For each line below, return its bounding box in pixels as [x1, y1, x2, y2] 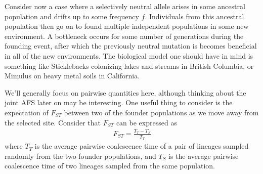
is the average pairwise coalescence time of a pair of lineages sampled [34, 141, 249, 151]
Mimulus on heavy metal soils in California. [5, 70, 140, 81]
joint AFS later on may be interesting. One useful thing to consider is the [5, 97, 233, 108]
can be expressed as [116, 117, 177, 127]
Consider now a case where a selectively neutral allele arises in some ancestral [5, 1, 245, 11]
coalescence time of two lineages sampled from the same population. [5, 160, 215, 171]
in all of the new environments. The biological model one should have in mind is [5, 50, 253, 61]
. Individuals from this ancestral [145, 11, 244, 21]
